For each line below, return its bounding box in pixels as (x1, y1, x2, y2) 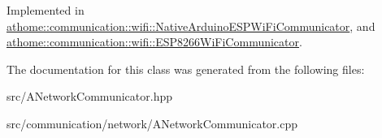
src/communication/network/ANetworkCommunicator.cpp (7, 114, 298, 132)
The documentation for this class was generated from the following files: (7, 60, 365, 77)
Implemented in (7, 2, 85, 18)
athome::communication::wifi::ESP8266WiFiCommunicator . (7, 33, 302, 50)
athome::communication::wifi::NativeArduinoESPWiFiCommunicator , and (7, 17, 375, 34)
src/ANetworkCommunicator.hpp (7, 88, 172, 105)
